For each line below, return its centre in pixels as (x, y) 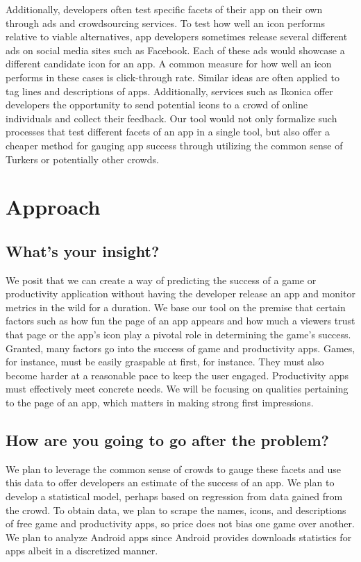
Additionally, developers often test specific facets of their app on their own (164, 9)
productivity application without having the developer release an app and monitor (180, 294)
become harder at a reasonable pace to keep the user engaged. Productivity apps (177, 375)
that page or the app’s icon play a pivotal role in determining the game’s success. (178, 334)
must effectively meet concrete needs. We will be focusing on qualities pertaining (177, 389)
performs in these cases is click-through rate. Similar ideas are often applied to (173, 77)
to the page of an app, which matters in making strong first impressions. (160, 403)
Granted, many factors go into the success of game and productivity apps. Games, (180, 348)
